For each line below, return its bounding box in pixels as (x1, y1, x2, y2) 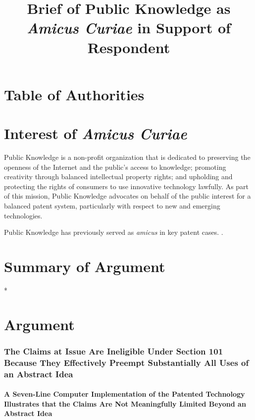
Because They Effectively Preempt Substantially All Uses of (4, 356, 249, 368)
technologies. (4, 210, 43, 220)
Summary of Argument (4, 256, 165, 276)
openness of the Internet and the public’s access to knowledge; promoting (4, 161, 226, 172)
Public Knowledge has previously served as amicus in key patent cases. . (4, 227, 223, 237)
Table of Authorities (4, 84, 145, 104)
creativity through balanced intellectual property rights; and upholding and (4, 171, 233, 182)
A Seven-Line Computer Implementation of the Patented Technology (4, 389, 245, 399)
